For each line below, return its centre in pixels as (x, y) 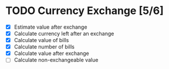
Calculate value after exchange (51, 53)
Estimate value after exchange (50, 27)
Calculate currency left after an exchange (64, 34)
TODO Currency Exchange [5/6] (84, 11)
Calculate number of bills (44, 47)
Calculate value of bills (41, 40)
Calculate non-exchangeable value (56, 60)
